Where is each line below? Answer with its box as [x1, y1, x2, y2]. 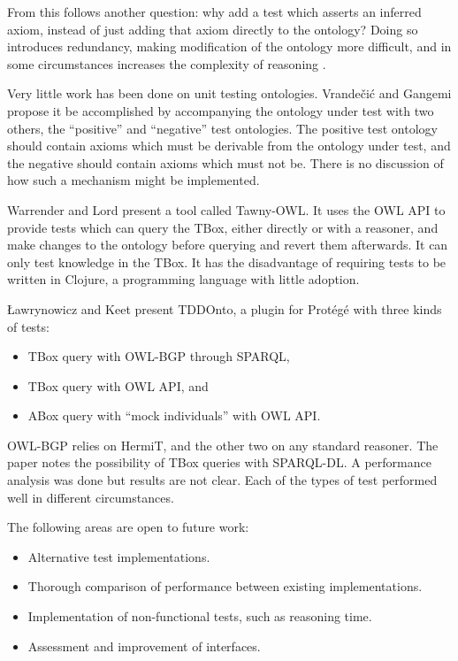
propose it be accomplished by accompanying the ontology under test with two [7, 101, 434, 119]
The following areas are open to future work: [7, 518, 249, 536]
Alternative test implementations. [27, 547, 210, 565]
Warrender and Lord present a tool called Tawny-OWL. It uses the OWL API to [7, 200, 446, 219]
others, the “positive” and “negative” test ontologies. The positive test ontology [7, 119, 438, 137]
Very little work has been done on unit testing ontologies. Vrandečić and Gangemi [7, 84, 452, 103]
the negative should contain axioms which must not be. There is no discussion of [7, 153, 444, 172]
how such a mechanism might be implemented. [7, 171, 260, 189]
